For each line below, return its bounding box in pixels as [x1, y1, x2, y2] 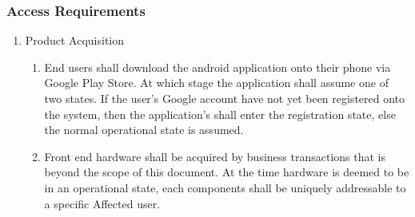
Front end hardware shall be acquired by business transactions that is [44, 148, 385, 164]
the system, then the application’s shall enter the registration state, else [44, 105, 396, 122]
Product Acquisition [25, 32, 125, 49]
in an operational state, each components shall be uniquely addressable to [44, 179, 406, 195]
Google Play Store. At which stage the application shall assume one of [44, 74, 389, 91]
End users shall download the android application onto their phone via [44, 58, 391, 75]
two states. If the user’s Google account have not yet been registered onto [44, 90, 405, 106]
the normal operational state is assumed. [44, 121, 244, 138]
